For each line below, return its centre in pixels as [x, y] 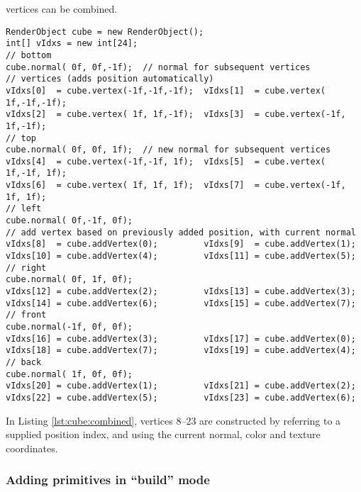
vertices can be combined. [62, 9]
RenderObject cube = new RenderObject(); [105, 32]
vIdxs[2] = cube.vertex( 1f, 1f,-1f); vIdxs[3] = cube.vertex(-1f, [176, 114]
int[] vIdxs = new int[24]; [72, 44]
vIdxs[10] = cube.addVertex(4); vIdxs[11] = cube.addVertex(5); [181, 256]
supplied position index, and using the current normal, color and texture [163, 434]
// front [26, 315]
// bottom [29, 55]
